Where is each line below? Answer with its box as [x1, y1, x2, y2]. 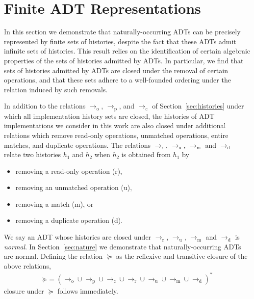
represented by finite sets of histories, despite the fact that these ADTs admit [4, 36, 236, 46]
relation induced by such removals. [4, 84, 108, 94]
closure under [4, 285, 44, 296]
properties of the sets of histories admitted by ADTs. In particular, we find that [4, 55, 244, 65]
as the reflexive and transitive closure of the [116, 251, 248, 261]
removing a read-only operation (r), [15, 165, 122, 176]
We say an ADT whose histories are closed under [4, 232, 152, 242]
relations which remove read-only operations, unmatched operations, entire [4, 130, 229, 140]
